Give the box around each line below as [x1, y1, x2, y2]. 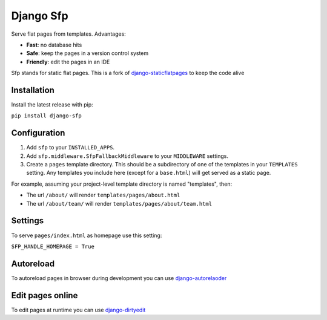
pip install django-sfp [11, 113, 82, 119]
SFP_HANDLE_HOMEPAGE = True [11, 243, 95, 250]
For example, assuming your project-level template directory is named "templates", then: [11, 180, 233, 188]
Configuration [11, 128, 65, 139]
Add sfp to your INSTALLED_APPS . [26, 144, 115, 151]
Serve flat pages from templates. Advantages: [11, 30, 127, 38]
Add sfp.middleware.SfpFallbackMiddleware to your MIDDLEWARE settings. [26, 152, 229, 160]
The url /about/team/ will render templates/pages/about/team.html [26, 200, 212, 207]
